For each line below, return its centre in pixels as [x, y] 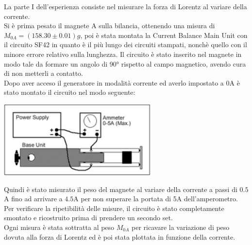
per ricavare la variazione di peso [181, 227]
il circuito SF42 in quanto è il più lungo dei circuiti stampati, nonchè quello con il [126, 44]
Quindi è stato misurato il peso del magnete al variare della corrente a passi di [121, 189]
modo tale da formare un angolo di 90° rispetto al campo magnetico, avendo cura [125, 63]
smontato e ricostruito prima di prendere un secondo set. [88, 218]
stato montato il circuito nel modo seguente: [70, 92]
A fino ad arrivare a [33, 199]
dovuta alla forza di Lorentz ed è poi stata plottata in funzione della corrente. [120, 236]
